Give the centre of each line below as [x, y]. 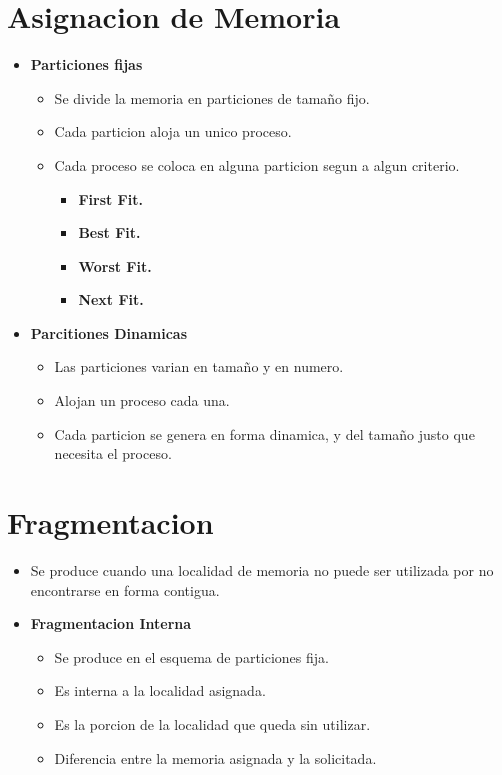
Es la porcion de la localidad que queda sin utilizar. [212, 723]
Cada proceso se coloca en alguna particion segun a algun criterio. [257, 164]
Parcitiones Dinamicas [109, 332]
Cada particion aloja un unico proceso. [173, 131]
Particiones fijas [86, 64]
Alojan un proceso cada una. [142, 400]
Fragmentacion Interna [111, 623]
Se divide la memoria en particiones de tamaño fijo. [212, 97]
